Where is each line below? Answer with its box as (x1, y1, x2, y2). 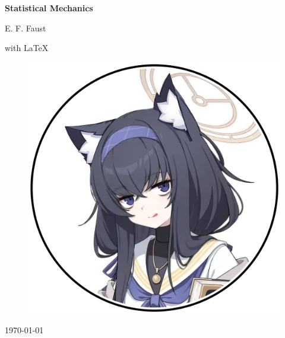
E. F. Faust (5, 21, 46, 34)
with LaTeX (5, 42, 49, 54)
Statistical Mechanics (5, 2, 93, 14)
